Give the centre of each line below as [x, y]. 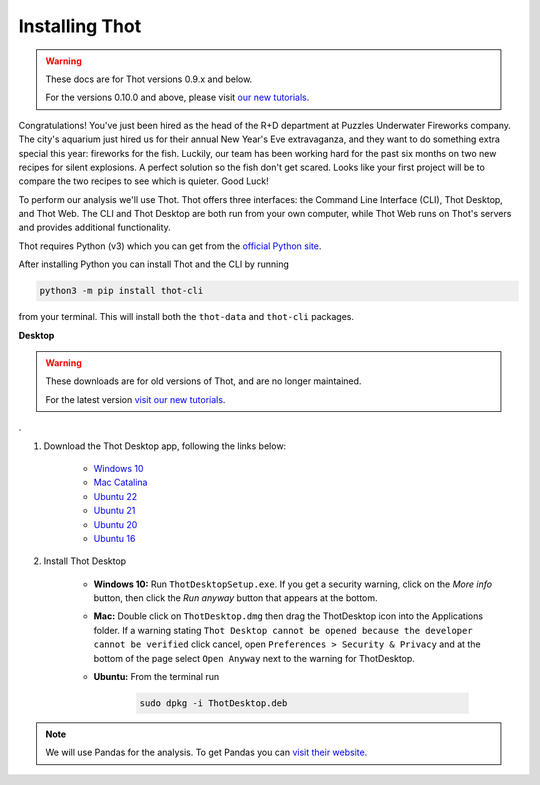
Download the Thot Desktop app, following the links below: [165, 446]
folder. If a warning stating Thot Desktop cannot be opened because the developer [283, 630]
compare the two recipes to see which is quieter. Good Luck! [143, 181]
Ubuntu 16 [114, 538]
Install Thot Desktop [85, 561]
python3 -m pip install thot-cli [121, 291]
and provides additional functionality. [95, 227]
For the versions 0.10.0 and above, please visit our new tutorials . [177, 97]
